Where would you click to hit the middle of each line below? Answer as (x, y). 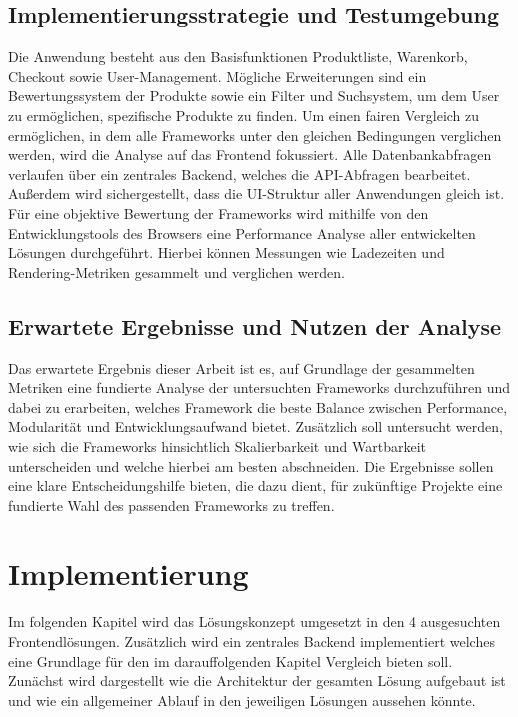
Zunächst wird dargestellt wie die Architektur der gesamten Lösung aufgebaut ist (257, 680)
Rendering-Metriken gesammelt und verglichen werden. (176, 271)
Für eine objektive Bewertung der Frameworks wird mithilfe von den (218, 212)
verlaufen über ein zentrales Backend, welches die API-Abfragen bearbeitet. (239, 173)
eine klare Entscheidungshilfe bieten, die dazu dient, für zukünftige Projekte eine (255, 485)
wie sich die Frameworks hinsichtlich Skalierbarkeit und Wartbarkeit (217, 445)
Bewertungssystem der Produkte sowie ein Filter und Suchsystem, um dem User (254, 95)
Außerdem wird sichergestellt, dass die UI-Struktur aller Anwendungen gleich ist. (256, 193)
